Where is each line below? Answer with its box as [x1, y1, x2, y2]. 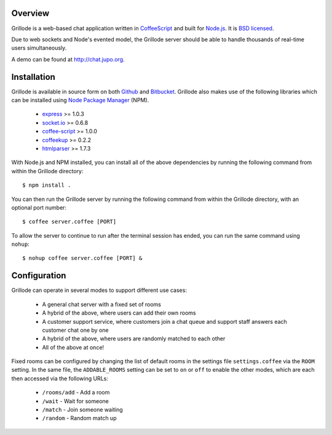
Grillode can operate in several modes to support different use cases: [11, 286, 188, 294]
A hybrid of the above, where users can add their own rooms [42, 309, 196, 316]
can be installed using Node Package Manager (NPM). [11, 96, 149, 104]
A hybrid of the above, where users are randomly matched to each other [42, 335, 226, 342]
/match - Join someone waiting [42, 406, 123, 413]
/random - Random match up [42, 415, 117, 422]
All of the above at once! [42, 343, 105, 351]
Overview [11, 8, 50, 18]
